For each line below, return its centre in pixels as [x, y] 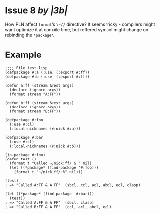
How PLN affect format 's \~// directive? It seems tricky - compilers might [80, 24]
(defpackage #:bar [24, 137]
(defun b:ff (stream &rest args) [40, 103]
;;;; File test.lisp [27, 68]
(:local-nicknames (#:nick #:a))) [45, 129]
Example [23, 55]
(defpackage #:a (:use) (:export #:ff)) [48, 72]
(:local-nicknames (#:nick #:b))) [45, 146]
